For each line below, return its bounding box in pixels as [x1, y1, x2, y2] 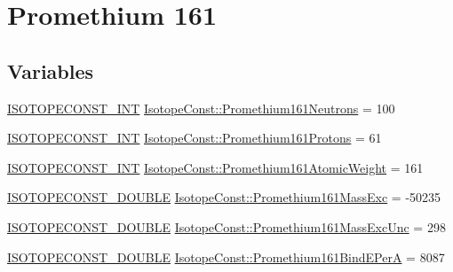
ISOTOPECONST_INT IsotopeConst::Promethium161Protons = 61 [7, 128, 382, 147]
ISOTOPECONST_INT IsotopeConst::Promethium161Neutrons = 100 [7, 98, 395, 117]
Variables [7, 57, 94, 84]
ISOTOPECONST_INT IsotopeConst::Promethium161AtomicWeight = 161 [7, 158, 424, 176]
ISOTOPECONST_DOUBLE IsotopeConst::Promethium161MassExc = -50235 [7, 188, 441, 206]
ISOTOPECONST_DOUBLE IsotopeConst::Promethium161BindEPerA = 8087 [7, 247, 445, 266]
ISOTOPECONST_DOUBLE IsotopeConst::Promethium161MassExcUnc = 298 [7, 217, 446, 236]
